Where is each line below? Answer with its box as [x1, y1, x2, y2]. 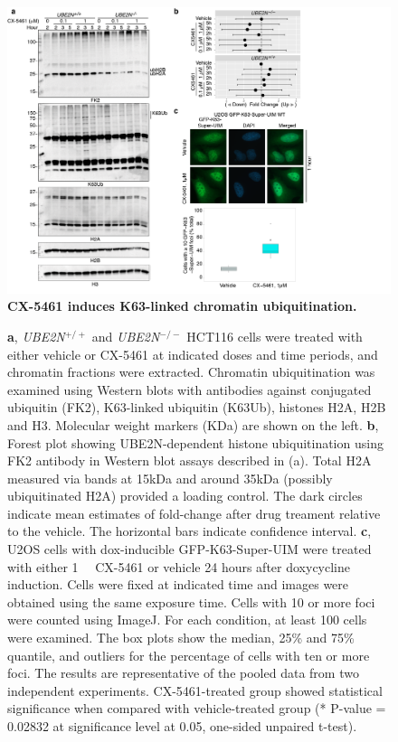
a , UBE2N [7, 326, 65, 345]
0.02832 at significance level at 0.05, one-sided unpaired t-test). [7, 717, 357, 735]
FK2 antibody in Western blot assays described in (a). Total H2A [7, 451, 372, 470]
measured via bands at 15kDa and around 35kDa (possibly [7, 468, 333, 487]
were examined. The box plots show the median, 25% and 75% [7, 628, 355, 647]
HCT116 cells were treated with [186, 326, 363, 345]
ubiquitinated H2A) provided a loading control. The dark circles [7, 486, 363, 505]
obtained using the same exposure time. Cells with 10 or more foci [7, 592, 375, 611]
